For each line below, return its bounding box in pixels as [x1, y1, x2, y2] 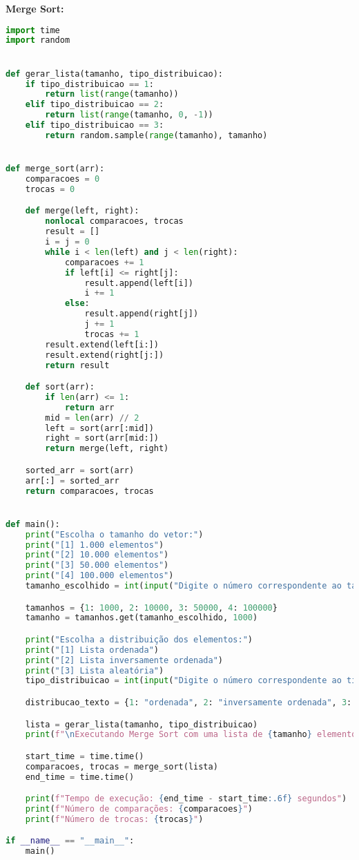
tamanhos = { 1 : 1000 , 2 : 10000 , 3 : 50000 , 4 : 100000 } [25, 602, 278, 613]
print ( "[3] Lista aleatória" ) [25, 665, 164, 676]
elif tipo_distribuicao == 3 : [25, 120, 164, 131]
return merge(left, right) [45, 443, 169, 454]
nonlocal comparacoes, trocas [45, 216, 184, 227]
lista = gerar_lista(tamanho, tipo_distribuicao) [25, 719, 258, 729]
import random [6, 35, 70, 46]
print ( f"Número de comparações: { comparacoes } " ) [25, 804, 253, 814]
